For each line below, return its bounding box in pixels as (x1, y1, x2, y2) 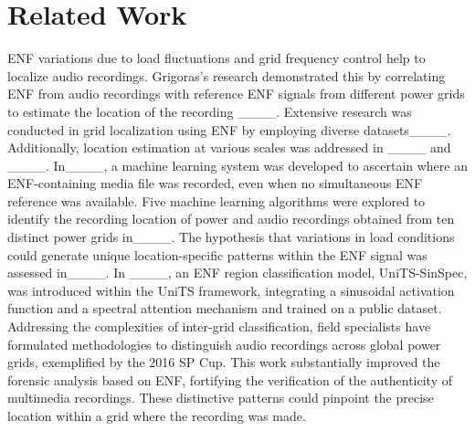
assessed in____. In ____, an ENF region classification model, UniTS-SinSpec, (7, 263, 468, 282)
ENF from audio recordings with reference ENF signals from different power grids (7, 84, 465, 103)
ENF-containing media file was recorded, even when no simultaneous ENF (7, 173, 423, 193)
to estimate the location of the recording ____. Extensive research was (7, 101, 412, 121)
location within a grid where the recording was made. (7, 406, 306, 425)
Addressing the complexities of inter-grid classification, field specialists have (7, 317, 431, 336)
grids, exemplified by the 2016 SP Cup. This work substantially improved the (7, 352, 440, 372)
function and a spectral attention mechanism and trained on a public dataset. (7, 299, 442, 318)
